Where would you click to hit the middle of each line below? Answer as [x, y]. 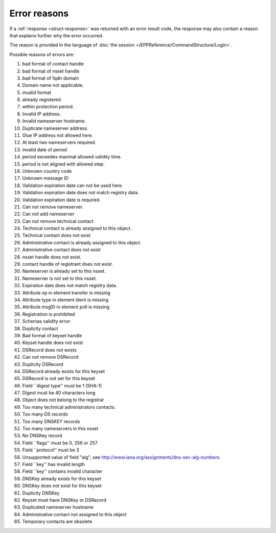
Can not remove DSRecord [50, 357]
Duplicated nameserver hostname [58, 507]
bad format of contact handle [53, 64]
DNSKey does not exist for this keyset [62, 486]
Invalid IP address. [42, 114]
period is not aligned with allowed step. [63, 164]
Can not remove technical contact [58, 221]
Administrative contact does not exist [61, 250]
